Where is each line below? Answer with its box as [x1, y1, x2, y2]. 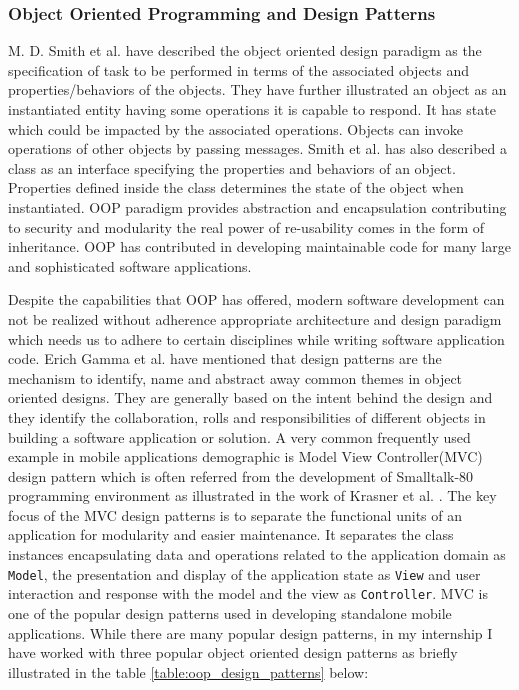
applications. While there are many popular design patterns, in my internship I [8, 622, 493, 643]
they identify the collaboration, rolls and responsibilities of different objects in [8, 406, 486, 427]
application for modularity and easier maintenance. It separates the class [8, 524, 454, 545]
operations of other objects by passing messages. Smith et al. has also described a [8, 138, 508, 159]
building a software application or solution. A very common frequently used [8, 426, 471, 447]
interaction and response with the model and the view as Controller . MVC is [8, 583, 488, 604]
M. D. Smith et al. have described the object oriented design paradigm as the [8, 40, 482, 61]
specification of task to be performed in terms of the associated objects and [8, 59, 470, 80]
